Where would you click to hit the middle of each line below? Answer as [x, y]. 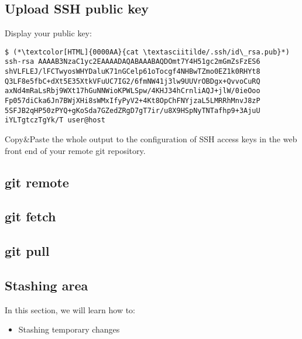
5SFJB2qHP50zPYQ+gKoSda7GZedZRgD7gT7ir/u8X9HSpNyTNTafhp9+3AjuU [133, 110]
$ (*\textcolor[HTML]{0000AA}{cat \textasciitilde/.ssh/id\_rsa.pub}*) [147, 52]
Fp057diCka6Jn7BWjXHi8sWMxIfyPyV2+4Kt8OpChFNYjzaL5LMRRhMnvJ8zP [133, 101]
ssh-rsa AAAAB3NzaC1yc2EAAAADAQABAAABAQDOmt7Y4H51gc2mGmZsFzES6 [133, 62]
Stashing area [47, 285]
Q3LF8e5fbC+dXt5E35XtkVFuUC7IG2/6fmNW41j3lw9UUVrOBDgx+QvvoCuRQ [133, 81]
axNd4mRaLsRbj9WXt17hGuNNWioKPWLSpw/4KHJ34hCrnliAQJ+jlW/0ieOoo [133, 91]
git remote [37, 182]
